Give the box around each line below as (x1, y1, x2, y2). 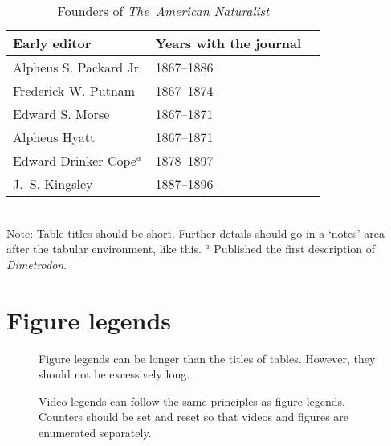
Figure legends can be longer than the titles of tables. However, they (39, 350, 376, 366)
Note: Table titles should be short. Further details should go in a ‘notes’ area (6, 224, 385, 241)
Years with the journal (155, 34, 302, 52)
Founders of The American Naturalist (57, 2, 270, 20)
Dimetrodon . (6, 256, 67, 272)
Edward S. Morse (13, 104, 110, 123)
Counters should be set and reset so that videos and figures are (39, 408, 349, 425)
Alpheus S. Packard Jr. (13, 58, 143, 76)
